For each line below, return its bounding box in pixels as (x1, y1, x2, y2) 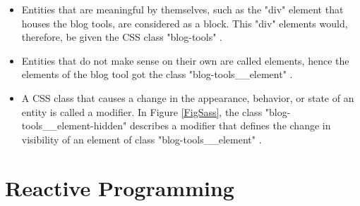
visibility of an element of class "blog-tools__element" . (21, 131, 262, 146)
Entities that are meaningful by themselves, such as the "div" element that (21, 2, 344, 16)
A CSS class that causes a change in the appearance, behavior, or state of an (21, 90, 354, 105)
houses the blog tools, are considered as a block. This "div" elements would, (21, 15, 348, 30)
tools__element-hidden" (21, 118, 127, 133)
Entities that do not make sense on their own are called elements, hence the (21, 53, 349, 67)
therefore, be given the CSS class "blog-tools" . (21, 30, 222, 44)
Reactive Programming (5, 173, 234, 202)
